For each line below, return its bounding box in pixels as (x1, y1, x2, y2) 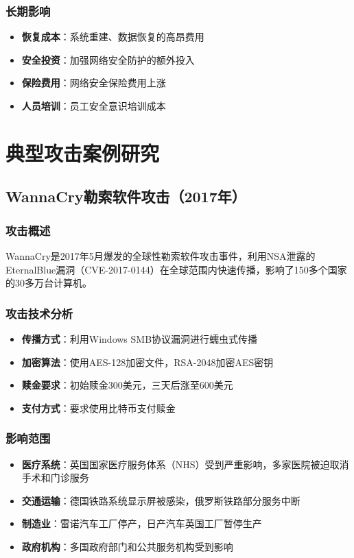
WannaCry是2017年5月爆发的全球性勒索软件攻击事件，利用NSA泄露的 (5, 248, 316, 263)
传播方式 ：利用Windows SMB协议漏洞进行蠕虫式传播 (21, 331, 258, 345)
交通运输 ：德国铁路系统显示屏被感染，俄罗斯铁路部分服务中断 (21, 493, 300, 507)
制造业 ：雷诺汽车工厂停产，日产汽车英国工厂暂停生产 (21, 516, 262, 531)
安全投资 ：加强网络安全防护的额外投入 (21, 52, 195, 66)
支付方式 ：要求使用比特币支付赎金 (21, 400, 176, 415)
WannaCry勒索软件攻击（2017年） (5, 186, 246, 207)
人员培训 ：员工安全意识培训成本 (21, 99, 166, 112)
